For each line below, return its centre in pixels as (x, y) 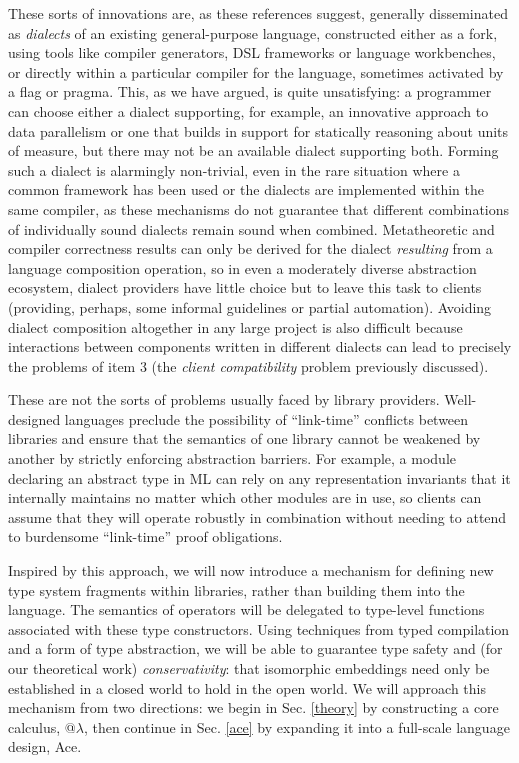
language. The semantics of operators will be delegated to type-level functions (246, 609)
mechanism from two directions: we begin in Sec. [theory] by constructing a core (253, 707)
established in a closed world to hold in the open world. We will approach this (247, 687)
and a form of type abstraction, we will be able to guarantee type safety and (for (255, 648)
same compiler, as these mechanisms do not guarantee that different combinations (259, 208)
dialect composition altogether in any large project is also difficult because (235, 326)
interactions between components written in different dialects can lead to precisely (260, 346)
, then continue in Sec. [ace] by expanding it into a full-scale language (296, 726)
